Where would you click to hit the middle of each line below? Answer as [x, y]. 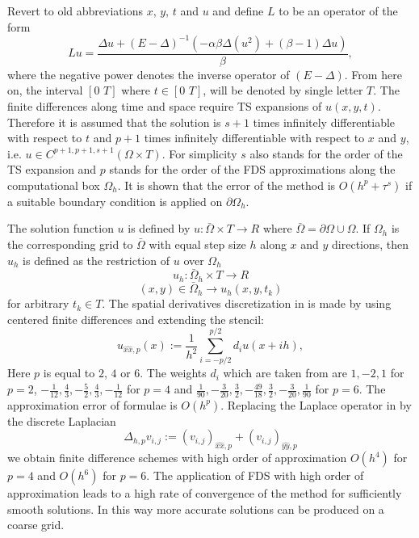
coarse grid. [36, 525]
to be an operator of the [338, 11]
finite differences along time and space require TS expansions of [165, 105]
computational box [54, 185]
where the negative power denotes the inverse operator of [149, 74]
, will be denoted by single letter [283, 90]
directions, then [371, 244]
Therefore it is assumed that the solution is [114, 122]
